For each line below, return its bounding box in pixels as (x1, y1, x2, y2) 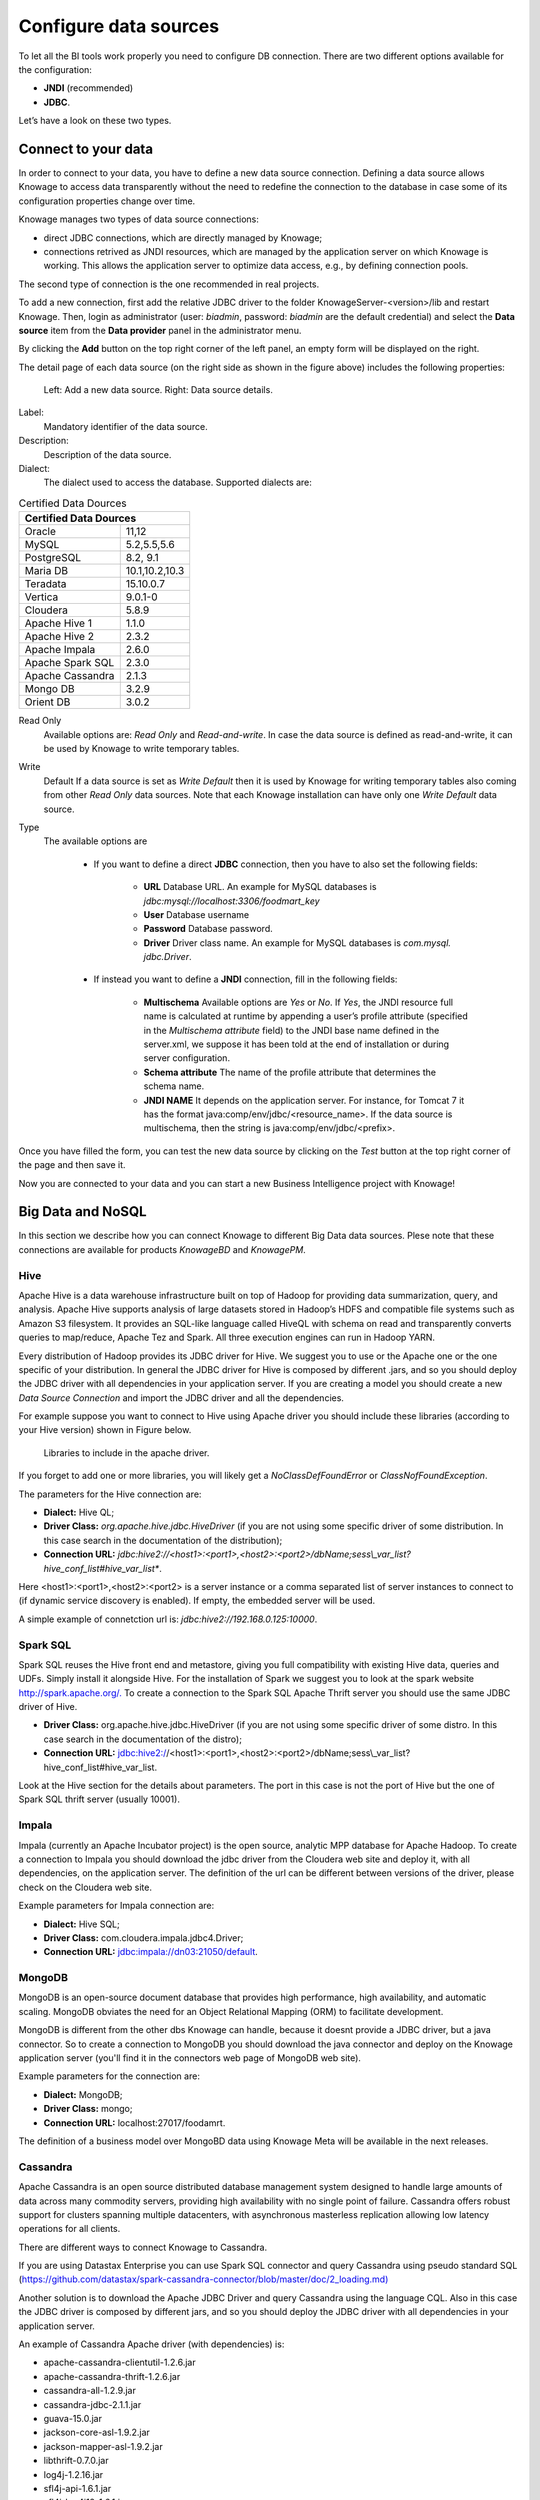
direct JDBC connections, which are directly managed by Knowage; (43, 231, 323, 244)
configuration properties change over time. (18, 195, 196, 207)
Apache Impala (24, 643, 96, 657)
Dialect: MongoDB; (43, 2088, 123, 2100)
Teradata (24, 577, 67, 591)
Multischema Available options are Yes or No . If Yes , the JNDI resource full (143, 996, 454, 1008)
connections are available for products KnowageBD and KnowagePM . (18, 1243, 307, 1255)
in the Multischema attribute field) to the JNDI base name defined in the (143, 1024, 440, 1036)
